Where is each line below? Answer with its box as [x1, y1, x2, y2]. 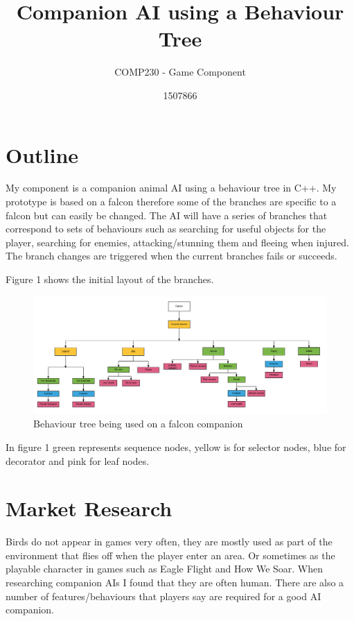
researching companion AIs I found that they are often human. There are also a [6, 575, 344, 590]
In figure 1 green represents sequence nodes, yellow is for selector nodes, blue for [6, 439, 346, 454]
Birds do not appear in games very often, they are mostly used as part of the [6, 534, 333, 549]
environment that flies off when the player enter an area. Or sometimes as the [6, 547, 335, 562]
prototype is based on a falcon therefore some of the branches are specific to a [6, 194, 337, 209]
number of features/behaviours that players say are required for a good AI [6, 588, 321, 603]
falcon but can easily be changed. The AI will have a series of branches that [6, 207, 328, 222]
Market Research [6, 494, 172, 522]
